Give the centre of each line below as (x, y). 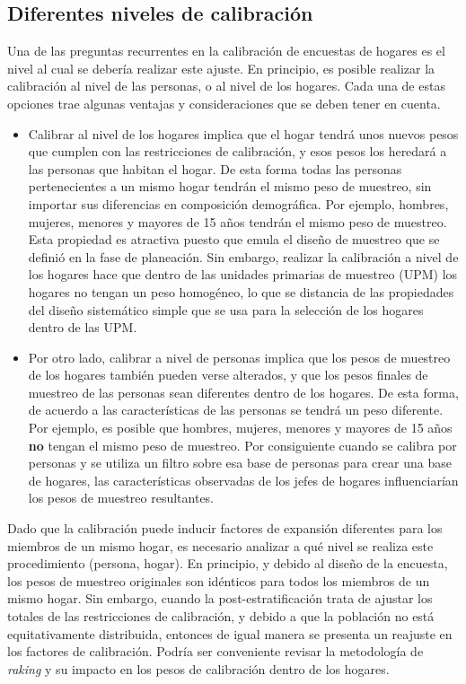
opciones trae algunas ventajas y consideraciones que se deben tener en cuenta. (224, 103)
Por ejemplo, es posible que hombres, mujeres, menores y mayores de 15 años (240, 428)
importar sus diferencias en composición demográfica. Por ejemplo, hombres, (238, 203)
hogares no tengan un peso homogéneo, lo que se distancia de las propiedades (241, 291)
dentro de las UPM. (83, 327)
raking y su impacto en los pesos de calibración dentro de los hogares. (198, 668)
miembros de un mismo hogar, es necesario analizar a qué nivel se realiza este (220, 545)
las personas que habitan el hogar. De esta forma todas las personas (215, 168)
